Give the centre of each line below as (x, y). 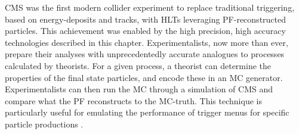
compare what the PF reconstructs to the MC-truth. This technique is (133, 100)
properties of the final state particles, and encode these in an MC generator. (144, 77)
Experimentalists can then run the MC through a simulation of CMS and (139, 89)
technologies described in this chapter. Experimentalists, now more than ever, (147, 42)
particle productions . (44, 124)
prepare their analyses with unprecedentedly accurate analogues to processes (145, 54)
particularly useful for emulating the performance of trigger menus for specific (147, 112)
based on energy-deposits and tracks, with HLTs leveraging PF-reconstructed (146, 19)
